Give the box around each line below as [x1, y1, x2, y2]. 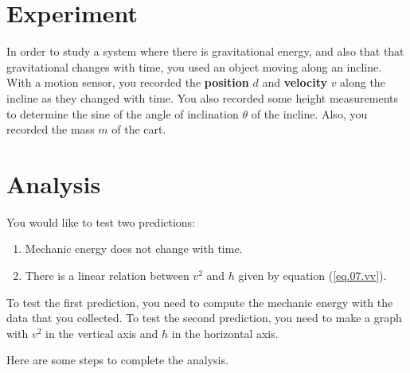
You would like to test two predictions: [6, 213, 196, 230]
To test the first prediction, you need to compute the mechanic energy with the [6, 293, 393, 310]
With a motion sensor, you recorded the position [6, 74, 249, 91]
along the [340, 74, 385, 91]
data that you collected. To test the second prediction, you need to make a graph [6, 309, 402, 326]
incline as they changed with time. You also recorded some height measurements [6, 89, 398, 106]
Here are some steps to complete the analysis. [6, 352, 228, 368]
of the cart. [111, 121, 166, 138]
